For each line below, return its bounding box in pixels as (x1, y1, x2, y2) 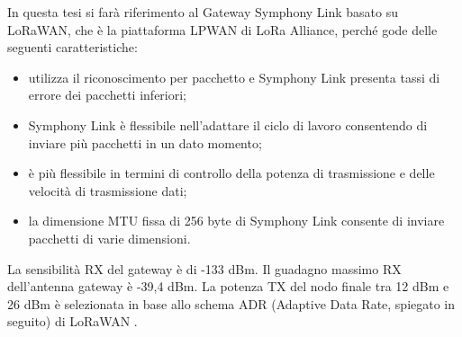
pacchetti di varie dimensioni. (28, 228, 191, 247)
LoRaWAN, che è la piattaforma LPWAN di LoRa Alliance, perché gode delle (7, 20, 438, 39)
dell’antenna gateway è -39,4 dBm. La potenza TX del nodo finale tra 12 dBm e (7, 277, 449, 296)
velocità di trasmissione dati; (28, 181, 187, 200)
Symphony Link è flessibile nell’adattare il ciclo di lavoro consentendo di (28, 115, 428, 134)
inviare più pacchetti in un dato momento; (28, 133, 262, 152)
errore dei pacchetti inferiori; (28, 85, 187, 104)
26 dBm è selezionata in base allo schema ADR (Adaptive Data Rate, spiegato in (7, 294, 456, 313)
